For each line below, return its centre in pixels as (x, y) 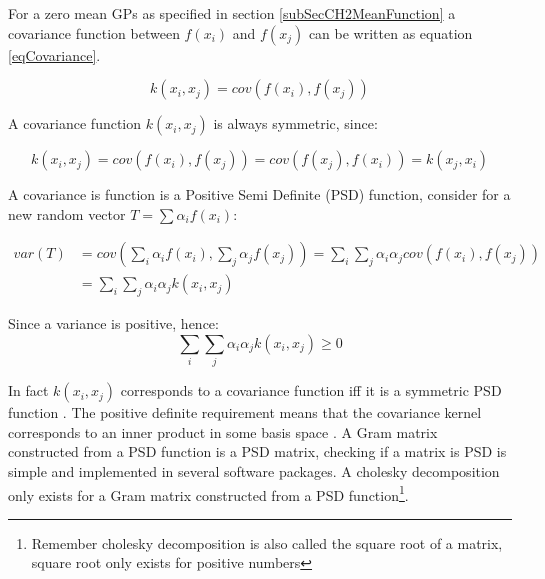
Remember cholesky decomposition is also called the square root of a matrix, (267, 542)
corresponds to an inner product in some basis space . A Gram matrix (223, 431)
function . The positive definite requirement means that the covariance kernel (245, 412)
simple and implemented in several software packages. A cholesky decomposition (254, 470)
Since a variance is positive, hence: (113, 323)
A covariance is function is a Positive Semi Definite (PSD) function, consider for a (259, 194)
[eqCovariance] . (54, 54)
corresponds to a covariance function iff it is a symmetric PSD (311, 390)
